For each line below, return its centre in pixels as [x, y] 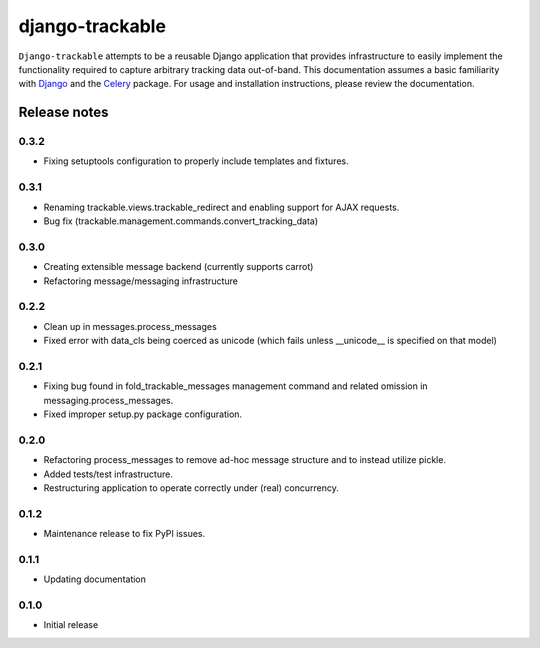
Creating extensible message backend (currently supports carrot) [178, 267]
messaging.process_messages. [108, 400]
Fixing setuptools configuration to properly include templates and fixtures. [196, 161]
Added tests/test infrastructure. [108, 474]
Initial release [71, 625]
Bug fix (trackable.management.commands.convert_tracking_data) [181, 221]
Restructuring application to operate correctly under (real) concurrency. [191, 487]
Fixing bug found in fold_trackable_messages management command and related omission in [236, 386]
